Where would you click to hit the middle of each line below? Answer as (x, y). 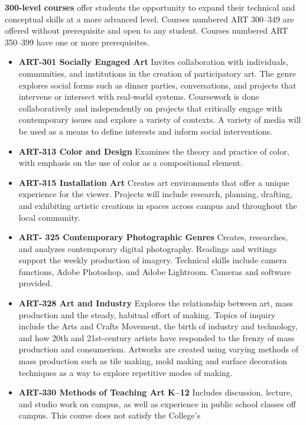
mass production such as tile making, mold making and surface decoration (153, 361)
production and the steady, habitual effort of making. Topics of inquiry (147, 314)
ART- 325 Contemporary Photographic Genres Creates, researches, (153, 237)
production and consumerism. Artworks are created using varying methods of (158, 349)
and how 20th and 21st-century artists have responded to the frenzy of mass (157, 337)
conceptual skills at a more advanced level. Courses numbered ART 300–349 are (149, 19)
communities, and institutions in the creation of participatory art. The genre (157, 73)
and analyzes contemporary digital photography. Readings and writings (148, 248)
